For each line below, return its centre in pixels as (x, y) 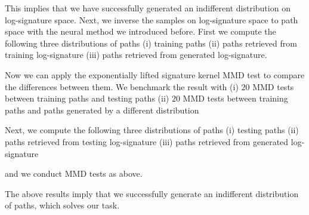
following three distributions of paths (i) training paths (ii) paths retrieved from (151, 43)
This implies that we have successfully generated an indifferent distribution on (148, 8)
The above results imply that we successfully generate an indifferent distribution (152, 193)
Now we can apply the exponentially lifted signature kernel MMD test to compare (155, 74)
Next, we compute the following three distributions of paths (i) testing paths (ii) (152, 130)
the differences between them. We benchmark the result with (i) (122, 86)
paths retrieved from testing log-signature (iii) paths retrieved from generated (147, 141)
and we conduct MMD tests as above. (74, 173)
